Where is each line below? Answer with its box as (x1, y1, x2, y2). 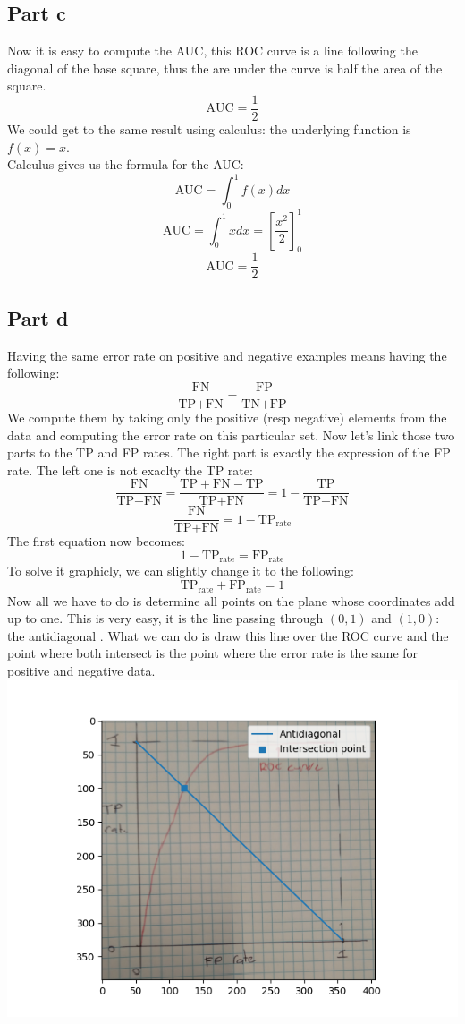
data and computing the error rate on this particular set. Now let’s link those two (7, 425, 455, 444)
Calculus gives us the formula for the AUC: (7, 155, 244, 174)
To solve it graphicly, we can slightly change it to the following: (7, 561, 354, 580)
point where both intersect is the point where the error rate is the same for (7, 644, 418, 662)
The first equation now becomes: (7, 532, 185, 550)
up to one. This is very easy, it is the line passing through (7, 609, 324, 627)
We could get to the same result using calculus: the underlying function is (7, 120, 411, 139)
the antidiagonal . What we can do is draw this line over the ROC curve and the (7, 626, 449, 644)
